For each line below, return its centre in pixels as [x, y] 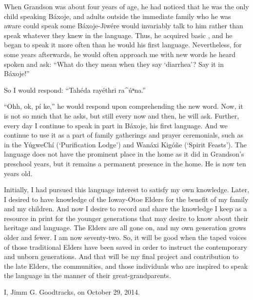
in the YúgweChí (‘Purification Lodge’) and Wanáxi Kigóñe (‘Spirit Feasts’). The [125, 144]
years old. [18, 173]
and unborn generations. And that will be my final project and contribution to [121, 256]
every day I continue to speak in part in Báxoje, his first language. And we [116, 125]
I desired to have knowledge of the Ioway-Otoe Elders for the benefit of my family [126, 199]
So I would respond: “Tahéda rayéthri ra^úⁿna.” [75, 90]
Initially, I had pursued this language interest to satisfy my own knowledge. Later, [127, 190]
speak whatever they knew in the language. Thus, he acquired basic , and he [118, 35]
